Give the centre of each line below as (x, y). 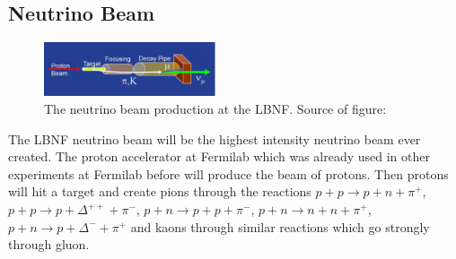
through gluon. (49, 244)
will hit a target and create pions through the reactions (160, 191)
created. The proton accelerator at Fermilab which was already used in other (219, 156)
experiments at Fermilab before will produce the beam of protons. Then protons (228, 173)
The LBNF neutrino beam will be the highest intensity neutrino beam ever (215, 138)
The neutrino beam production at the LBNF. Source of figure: (215, 109)
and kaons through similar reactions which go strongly (280, 226)
